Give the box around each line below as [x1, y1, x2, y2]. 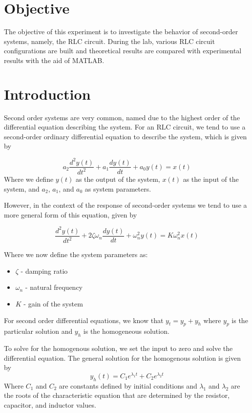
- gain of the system [23, 298, 83, 308]
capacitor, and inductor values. [4, 400, 96, 410]
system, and [4, 183, 40, 194]
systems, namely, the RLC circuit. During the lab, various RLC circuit [4, 36, 215, 46]
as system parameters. [84, 183, 151, 194]
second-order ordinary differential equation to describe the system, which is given [4, 131, 247, 141]
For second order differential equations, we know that [4, 315, 164, 325]
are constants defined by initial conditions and [59, 380, 197, 391]
